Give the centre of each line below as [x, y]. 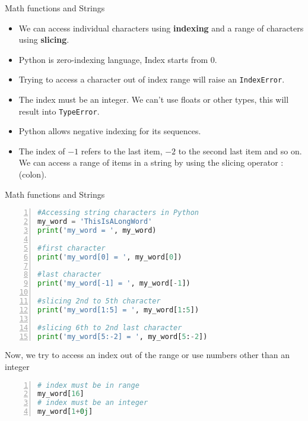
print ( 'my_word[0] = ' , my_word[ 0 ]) [110, 257]
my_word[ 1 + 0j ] [65, 412]
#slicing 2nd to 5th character [99, 301]
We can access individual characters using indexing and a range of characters [161, 28]
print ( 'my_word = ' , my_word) [97, 230]
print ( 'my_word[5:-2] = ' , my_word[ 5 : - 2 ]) [123, 336]
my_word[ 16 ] [61, 394]
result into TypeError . [59, 111]
